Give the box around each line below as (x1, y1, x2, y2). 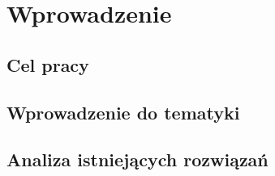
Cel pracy (6, 52, 89, 77)
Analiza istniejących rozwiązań (6, 147, 269, 172)
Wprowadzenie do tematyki (6, 99, 240, 124)
